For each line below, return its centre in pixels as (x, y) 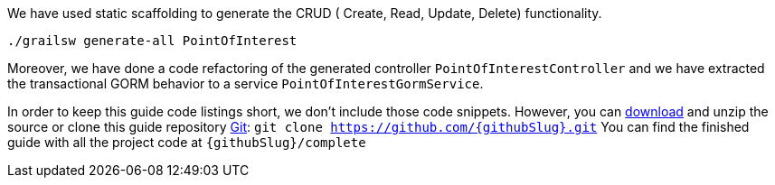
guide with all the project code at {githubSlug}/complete (187, 142)
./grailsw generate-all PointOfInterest (152, 41)
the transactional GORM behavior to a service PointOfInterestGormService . (246, 83)
